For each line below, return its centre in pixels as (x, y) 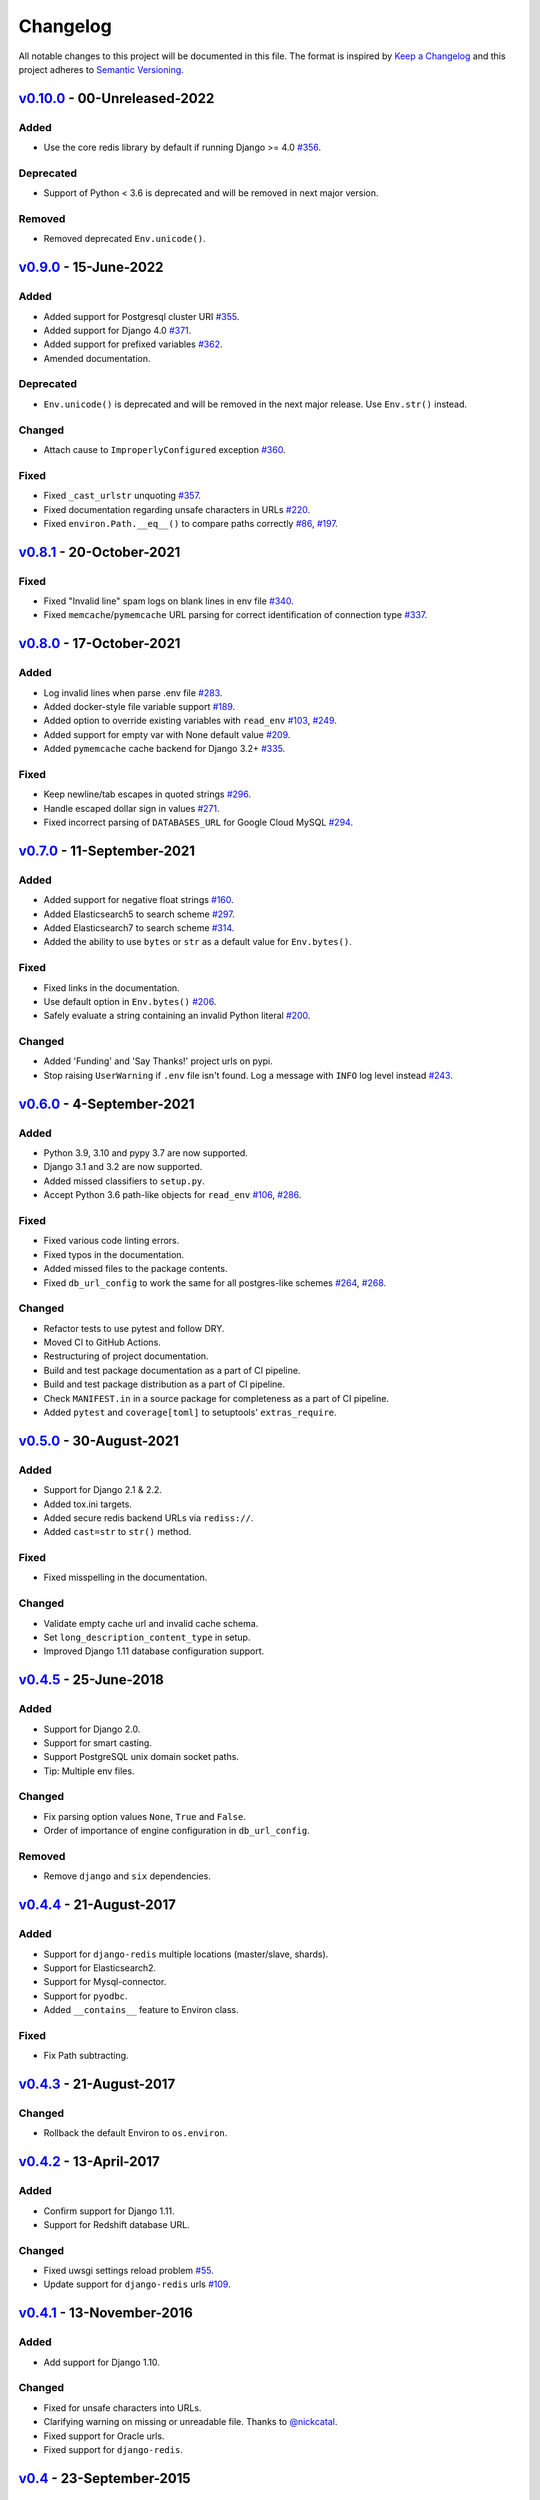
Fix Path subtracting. (86, 2056)
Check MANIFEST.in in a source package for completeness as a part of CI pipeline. (216, 1398)
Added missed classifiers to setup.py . (124, 1181)
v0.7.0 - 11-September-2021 (106, 850)
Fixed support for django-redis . (113, 2449)
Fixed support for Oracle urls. (104, 2436)
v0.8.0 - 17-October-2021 (99, 643)
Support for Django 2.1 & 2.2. (102, 1490)
